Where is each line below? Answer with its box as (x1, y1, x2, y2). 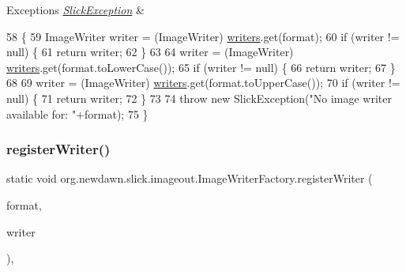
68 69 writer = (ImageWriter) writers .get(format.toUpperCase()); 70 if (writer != (6, 74, 400, 91)
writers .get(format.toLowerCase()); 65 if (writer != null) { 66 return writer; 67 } (6, 59, 396, 75)
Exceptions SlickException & (6, 2, 145, 17)
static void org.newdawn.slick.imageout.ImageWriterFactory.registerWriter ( (6, 170, 373, 187)
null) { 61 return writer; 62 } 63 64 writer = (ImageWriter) (6, 43, 294, 60)
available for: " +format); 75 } (6, 105, 148, 122)
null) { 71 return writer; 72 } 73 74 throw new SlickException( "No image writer (6, 89, 392, 106)
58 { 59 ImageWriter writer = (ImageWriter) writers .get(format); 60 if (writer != (6, 28, 400, 44)
